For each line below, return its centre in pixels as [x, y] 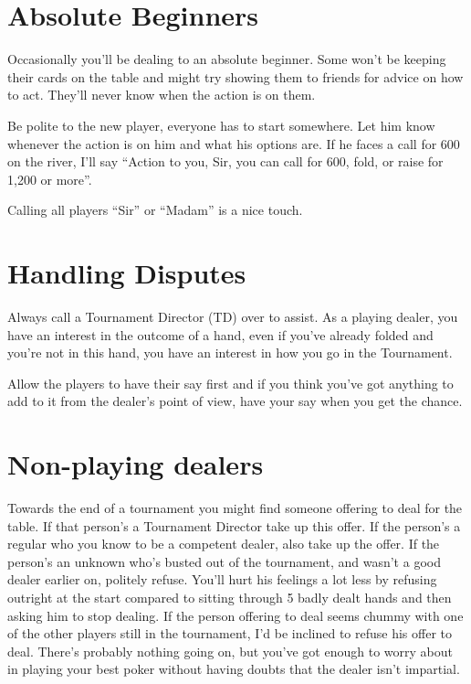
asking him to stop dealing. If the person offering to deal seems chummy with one [235, 615]
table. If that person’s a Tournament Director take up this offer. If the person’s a [234, 525]
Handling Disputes [127, 273]
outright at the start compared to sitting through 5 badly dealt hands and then [230, 598]
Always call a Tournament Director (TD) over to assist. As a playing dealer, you [233, 316]
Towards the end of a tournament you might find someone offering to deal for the [235, 508]
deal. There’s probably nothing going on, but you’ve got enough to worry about [230, 651]
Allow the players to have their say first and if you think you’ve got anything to [230, 383]
